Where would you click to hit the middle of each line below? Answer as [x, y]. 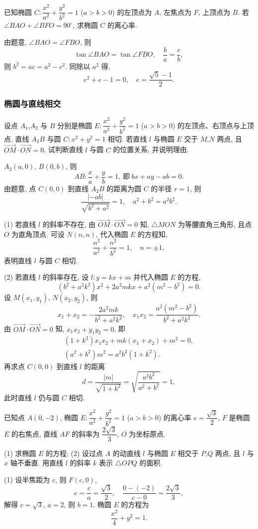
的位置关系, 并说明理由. [151, 149]
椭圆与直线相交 [32, 104]
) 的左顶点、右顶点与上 [210, 125]
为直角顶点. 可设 [38, 234]
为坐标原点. [147, 433]
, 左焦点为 [175, 12]
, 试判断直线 [63, 149]
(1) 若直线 [20, 224]
